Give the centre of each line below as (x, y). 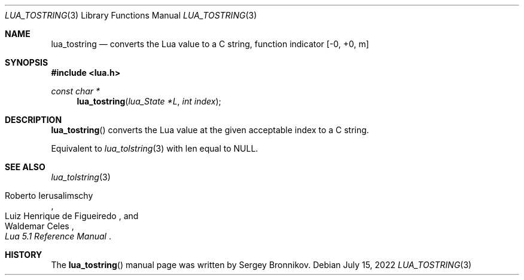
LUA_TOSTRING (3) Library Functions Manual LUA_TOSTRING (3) (131, 15)
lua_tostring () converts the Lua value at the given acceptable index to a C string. (210, 130)
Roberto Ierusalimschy (49, 196)
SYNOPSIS (27, 62)
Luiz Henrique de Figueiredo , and (72, 216)
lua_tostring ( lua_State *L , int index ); (149, 101)
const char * (76, 91)
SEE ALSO (25, 167)
